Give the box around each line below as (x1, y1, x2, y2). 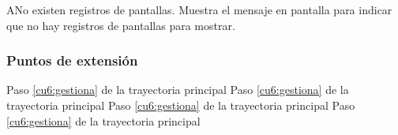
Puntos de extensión (6, 51, 138, 70)
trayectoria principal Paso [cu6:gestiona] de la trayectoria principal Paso (6, 97, 355, 113)
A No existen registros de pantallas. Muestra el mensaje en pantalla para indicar (6, 2, 392, 17)
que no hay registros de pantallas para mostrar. (6, 17, 235, 33)
